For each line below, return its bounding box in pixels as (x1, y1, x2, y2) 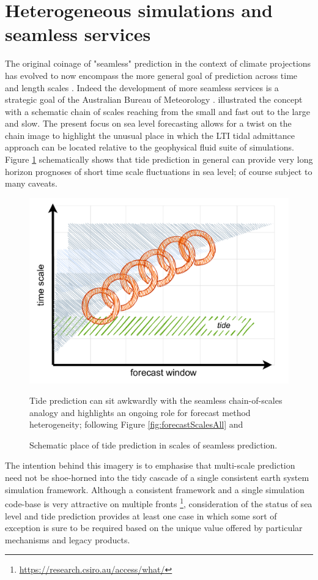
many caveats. (5, 177, 58, 190)
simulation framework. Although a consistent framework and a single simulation (5, 483, 305, 496)
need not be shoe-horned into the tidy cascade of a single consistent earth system (5, 471, 309, 484)
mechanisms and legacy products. (5, 533, 130, 546)
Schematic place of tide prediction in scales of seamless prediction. (29, 438, 278, 451)
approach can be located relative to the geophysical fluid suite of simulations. (5, 141, 294, 154)
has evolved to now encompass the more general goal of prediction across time (5, 69, 298, 81)
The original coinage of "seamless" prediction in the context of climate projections (5, 57, 311, 70)
